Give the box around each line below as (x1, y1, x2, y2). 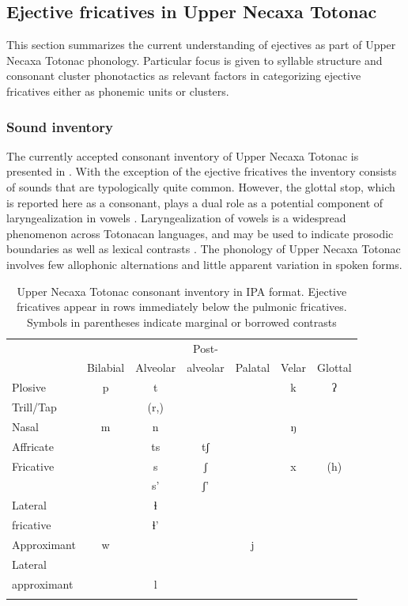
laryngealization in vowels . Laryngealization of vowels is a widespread (6, 210, 346, 226)
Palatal (235, 359, 270, 376)
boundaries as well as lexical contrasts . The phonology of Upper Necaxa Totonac (6, 241, 401, 257)
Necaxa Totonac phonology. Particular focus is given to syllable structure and (6, 51, 383, 68)
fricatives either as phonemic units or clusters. (6, 82, 229, 99)
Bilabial (86, 359, 125, 376)
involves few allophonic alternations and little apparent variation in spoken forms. (6, 256, 402, 272)
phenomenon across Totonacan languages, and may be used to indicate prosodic (6, 225, 394, 241)
